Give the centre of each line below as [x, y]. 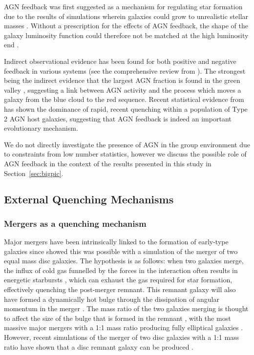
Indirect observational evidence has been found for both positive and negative [120, 61]
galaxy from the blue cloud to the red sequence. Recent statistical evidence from [124, 99]
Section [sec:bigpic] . [34, 173]
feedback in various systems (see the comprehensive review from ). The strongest [125, 70]
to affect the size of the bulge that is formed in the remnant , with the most [117, 318]
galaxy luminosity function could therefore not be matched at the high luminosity [126, 35]
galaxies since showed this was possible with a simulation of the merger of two [121, 251]
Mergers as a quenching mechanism [75, 223]
